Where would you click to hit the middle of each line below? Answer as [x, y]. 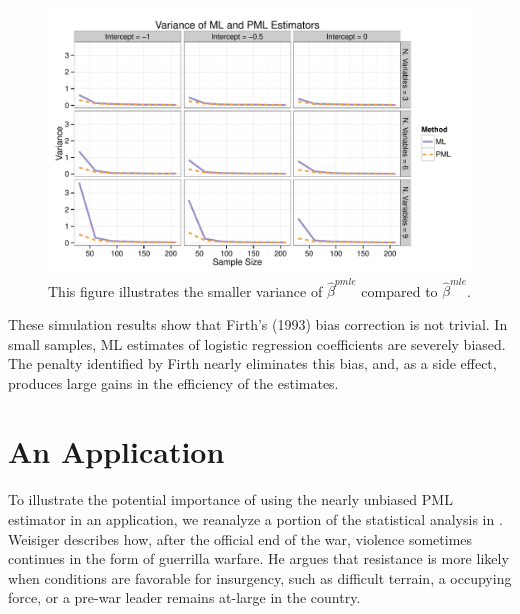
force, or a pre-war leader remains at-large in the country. [184, 597]
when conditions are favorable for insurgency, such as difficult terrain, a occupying [260, 577]
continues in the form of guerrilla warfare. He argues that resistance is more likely [258, 558]
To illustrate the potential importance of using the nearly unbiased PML [230, 499]
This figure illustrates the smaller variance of [185, 290]
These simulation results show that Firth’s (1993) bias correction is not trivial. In [258, 323]
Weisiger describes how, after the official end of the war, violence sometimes [240, 538]
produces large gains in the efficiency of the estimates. [173, 382]
